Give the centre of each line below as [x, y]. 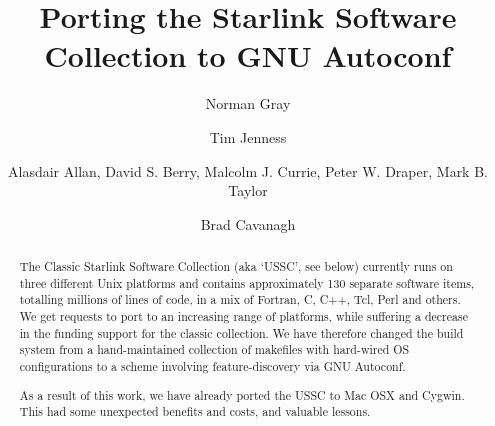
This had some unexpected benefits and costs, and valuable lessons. [195, 411]
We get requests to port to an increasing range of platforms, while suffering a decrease [243, 316]
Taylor [248, 190]
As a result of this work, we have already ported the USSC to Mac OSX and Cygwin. [242, 394]
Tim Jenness [248, 136]
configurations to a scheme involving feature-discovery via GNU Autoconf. [212, 366]
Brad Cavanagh [248, 223]
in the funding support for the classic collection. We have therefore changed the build [241, 332]
